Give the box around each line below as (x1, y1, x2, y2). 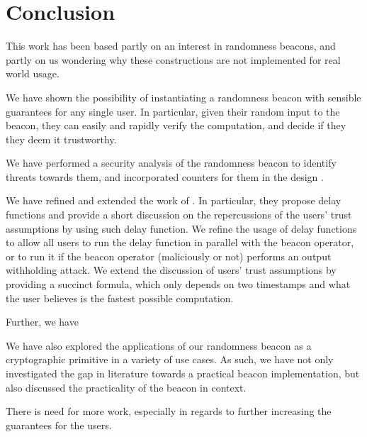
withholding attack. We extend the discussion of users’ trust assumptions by (6, 262, 337, 277)
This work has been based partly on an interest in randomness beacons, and (6, 38, 336, 53)
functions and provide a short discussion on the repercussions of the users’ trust (6, 207, 352, 222)
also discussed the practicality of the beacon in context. (6, 380, 247, 394)
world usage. (6, 66, 60, 81)
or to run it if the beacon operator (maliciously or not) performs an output (6, 248, 332, 263)
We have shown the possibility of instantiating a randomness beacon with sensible (6, 89, 361, 104)
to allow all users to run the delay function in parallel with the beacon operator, (6, 235, 354, 250)
